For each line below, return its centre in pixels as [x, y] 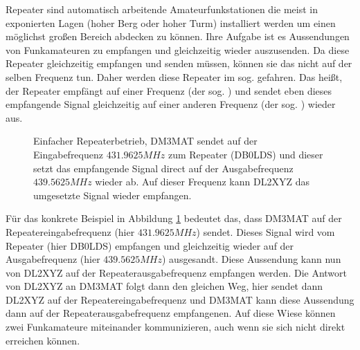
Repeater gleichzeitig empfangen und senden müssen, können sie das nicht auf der [179, 63]
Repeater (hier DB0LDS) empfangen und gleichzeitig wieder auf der [150, 245]
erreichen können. [43, 340]
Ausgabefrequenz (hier [53, 259]
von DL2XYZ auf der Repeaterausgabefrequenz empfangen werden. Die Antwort [176, 272]
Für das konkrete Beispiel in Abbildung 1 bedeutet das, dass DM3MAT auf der [174, 218]
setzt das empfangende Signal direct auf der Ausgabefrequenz [163, 168]
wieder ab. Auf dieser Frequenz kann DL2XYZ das [202, 182]
